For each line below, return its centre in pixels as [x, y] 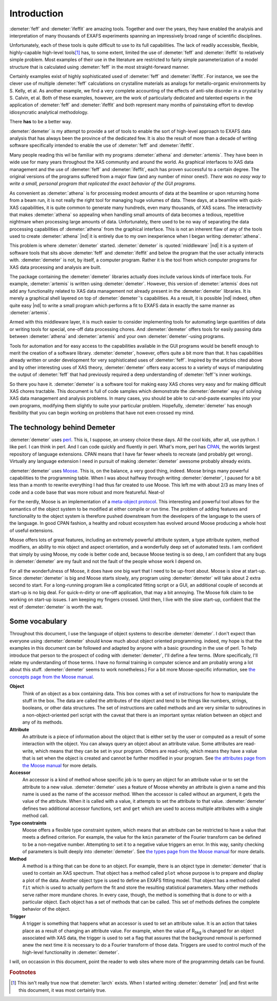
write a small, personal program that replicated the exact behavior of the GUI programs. [103, 184]
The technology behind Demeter [62, 427]
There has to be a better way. [41, 122]
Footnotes [23, 972]
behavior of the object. [46, 909]
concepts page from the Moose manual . [52, 677]
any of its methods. [43, 722]
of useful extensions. [32, 530]
